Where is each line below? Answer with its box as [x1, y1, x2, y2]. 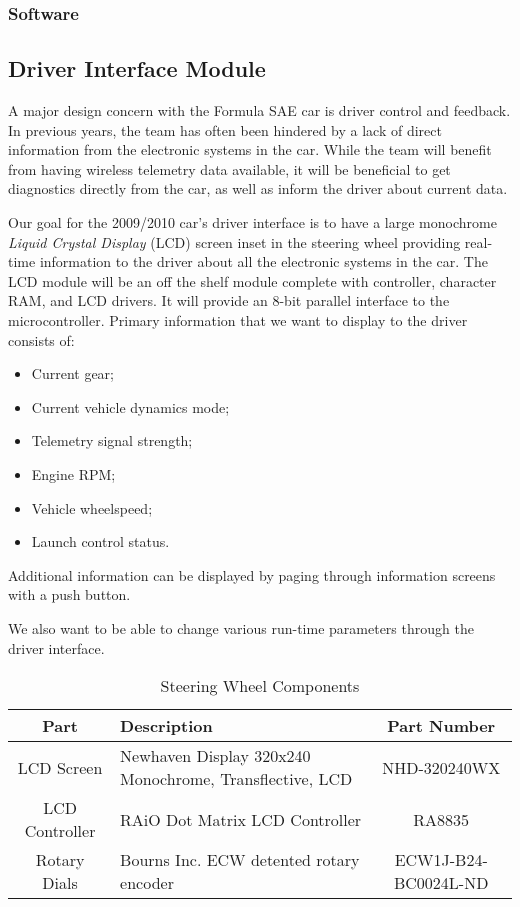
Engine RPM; [31, 463, 116, 484]
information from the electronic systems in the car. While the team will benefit [8, 139, 492, 160]
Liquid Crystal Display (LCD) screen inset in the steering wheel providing [8, 231, 461, 252]
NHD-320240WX [382, 755, 501, 779]
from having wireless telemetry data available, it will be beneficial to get [8, 158, 451, 179]
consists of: [8, 329, 75, 350]
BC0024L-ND [393, 871, 489, 895]
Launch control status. [31, 531, 170, 552]
